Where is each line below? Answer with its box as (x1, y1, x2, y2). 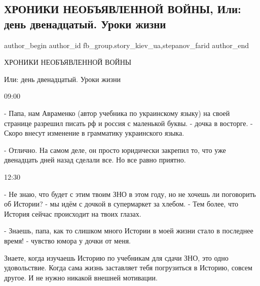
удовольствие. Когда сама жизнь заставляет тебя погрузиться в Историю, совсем (4, 262, 252, 273)
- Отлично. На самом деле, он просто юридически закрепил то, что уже (4, 144, 226, 155)
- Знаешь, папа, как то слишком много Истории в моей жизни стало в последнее (4, 225, 253, 236)
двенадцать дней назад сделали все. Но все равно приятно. (4, 154, 186, 165)
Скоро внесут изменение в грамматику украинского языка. (4, 128, 184, 138)
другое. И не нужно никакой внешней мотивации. (4, 272, 158, 282)
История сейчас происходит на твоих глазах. (4, 208, 141, 219)
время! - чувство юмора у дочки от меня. (4, 235, 131, 246)
